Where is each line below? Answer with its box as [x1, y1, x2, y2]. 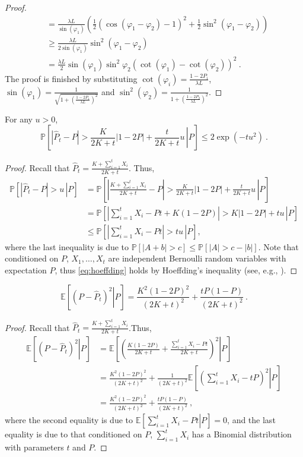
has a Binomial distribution [192, 428, 292, 440]
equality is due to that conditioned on [5, 428, 142, 440]
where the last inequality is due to [5, 240, 129, 253]
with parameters [5, 440, 64, 453]
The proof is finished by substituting [5, 72, 138, 84]
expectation [5, 264, 47, 276]
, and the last [227, 414, 276, 426]
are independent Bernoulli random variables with [108, 252, 286, 264]
